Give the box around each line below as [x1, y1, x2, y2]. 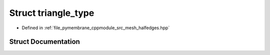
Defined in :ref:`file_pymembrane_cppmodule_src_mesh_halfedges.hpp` [21, 25, 170, 31]
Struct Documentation [9, 38, 80, 46]
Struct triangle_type [9, 7, 94, 18]
